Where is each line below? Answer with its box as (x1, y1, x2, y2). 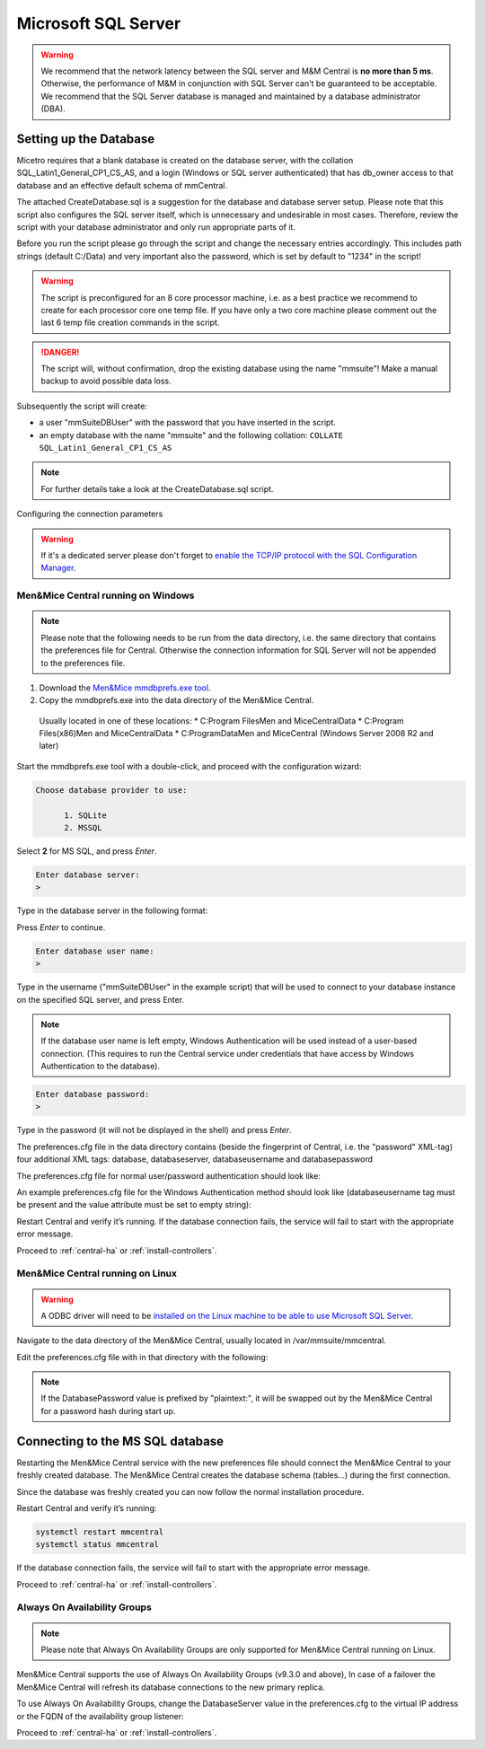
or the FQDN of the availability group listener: (16, 1710, 184, 1721)
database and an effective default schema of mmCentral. (16, 180, 228, 190)
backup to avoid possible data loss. (40, 375, 172, 386)
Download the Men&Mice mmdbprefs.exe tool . (39, 682, 211, 693)
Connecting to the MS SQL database (16, 1433, 225, 1449)
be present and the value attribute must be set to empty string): (16, 1200, 251, 1210)
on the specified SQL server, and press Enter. (16, 994, 184, 1005)
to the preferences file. (40, 657, 126, 668)
